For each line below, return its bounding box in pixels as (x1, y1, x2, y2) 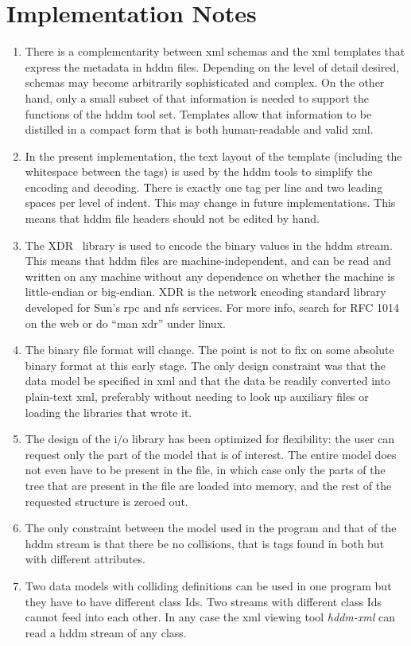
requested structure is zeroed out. (25, 492, 188, 509)
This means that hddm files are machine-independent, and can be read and (25, 252, 391, 269)
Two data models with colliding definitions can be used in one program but (25, 577, 392, 593)
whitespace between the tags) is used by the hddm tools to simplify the (25, 163, 373, 180)
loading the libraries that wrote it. (25, 403, 192, 420)
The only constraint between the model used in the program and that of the (25, 520, 397, 536)
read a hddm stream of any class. (25, 624, 187, 640)
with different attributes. (25, 551, 145, 567)
